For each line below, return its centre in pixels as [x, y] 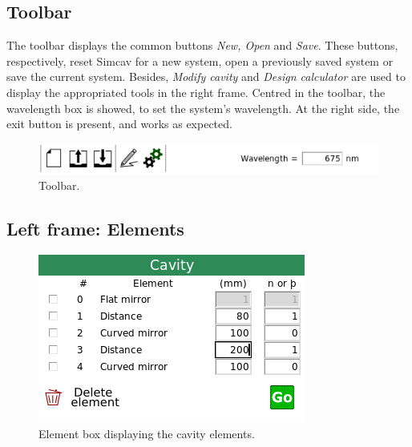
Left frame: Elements [95, 229]
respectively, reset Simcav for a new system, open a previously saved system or [200, 60]
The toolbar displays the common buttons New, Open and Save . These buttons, [202, 45]
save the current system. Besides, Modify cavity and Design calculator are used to [206, 77]
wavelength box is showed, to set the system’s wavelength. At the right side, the [203, 108]
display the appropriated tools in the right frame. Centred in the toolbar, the [196, 92]
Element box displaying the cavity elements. [147, 433]
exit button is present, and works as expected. [119, 124]
